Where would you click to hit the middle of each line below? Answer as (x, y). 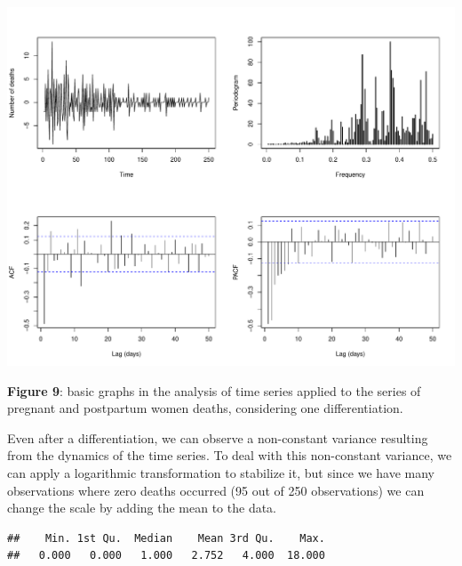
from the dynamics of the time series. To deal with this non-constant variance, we (230, 455)
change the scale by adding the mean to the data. (142, 508)
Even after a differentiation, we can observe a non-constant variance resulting (218, 437)
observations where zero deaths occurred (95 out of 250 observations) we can (216, 490)
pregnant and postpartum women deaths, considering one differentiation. (205, 408)
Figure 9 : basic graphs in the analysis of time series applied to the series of (214, 390)
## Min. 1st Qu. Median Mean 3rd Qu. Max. (166, 538)
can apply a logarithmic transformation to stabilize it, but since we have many (221, 473)
